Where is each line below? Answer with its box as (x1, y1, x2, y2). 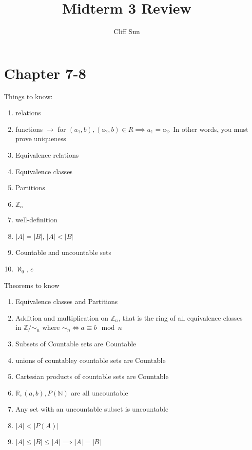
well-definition (15, 215, 58, 225)
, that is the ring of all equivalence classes (118, 312, 243, 323)
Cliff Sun (113, 26, 140, 36)
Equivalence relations (15, 150, 79, 160)
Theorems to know (4, 280, 59, 290)
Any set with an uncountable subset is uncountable (15, 404, 169, 414)
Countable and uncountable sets (15, 247, 111, 257)
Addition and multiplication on (15, 312, 109, 323)
